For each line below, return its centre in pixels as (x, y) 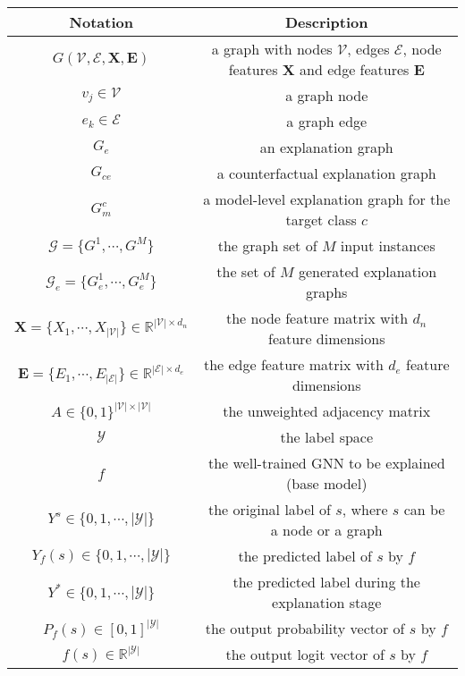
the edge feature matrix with (293, 364)
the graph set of (267, 245)
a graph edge (327, 121)
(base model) (327, 483)
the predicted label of (305, 556)
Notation (101, 22)
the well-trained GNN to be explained (326, 463)
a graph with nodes (272, 49)
